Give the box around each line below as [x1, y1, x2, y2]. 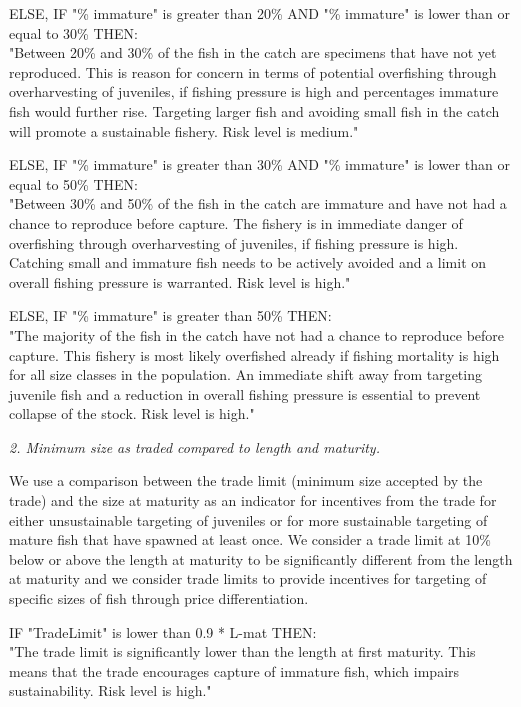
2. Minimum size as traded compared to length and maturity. [9, 436, 380, 457]
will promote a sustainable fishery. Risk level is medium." [9, 120, 359, 141]
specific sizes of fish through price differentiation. [9, 588, 309, 609]
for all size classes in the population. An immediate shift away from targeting [9, 364, 482, 385]
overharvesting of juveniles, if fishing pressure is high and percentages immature [9, 81, 499, 102]
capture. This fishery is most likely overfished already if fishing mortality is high [9, 344, 500, 365]
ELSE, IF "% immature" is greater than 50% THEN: [9, 305, 332, 326]
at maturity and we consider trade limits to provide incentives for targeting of [9, 568, 487, 589]
